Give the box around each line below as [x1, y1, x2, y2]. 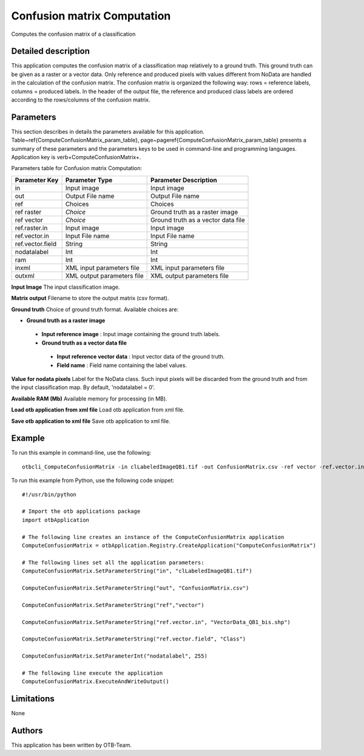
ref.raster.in [15, 224, 48, 232]
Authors [11, 725, 43, 735]
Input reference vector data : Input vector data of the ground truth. [56, 353, 225, 360]
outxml [15, 271, 35, 280]
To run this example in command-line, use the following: [11, 449, 152, 456]
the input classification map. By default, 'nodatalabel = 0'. [11, 383, 155, 391]
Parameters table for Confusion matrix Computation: [11, 165, 143, 172]
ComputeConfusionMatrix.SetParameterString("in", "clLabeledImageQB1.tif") [22, 568, 252, 574]
